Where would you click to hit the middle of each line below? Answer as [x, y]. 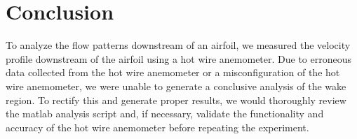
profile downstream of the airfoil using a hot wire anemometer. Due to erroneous [179, 58]
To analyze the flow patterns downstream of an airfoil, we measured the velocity [178, 45]
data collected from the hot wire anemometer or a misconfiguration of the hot [173, 72]
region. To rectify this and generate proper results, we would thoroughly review [176, 100]
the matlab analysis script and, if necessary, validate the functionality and [165, 114]
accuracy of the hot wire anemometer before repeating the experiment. [157, 127]
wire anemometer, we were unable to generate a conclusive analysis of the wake [176, 86]
